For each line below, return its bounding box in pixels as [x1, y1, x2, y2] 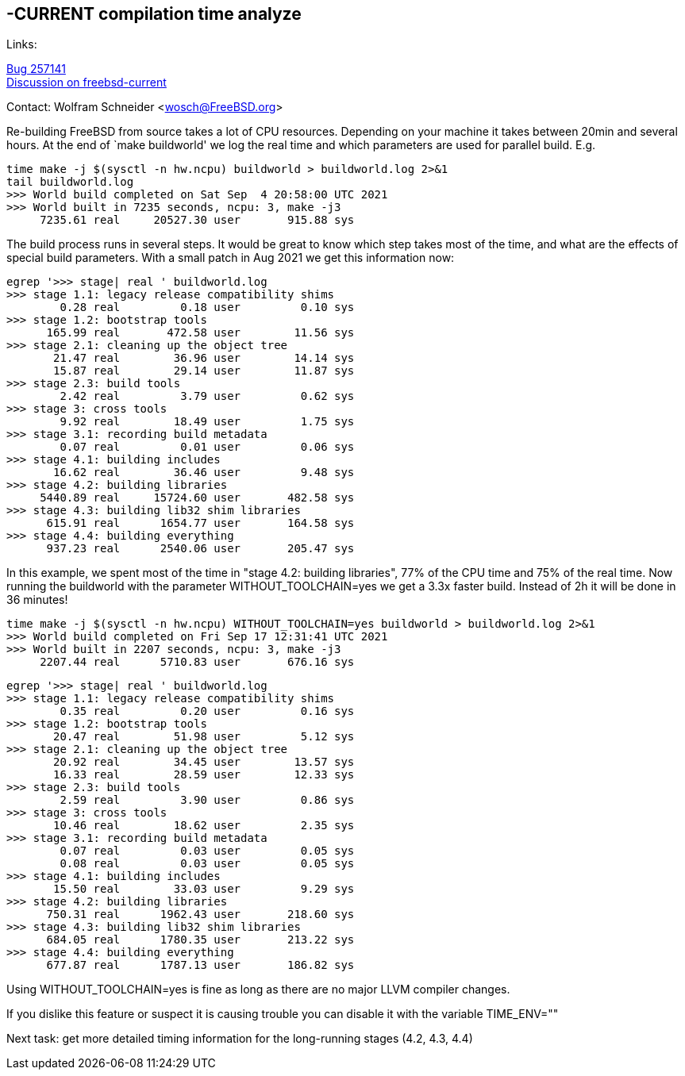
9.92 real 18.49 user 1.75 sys [60, 415, 355, 428]
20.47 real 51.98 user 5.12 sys [53, 730, 355, 744]
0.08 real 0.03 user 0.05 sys [60, 857, 355, 870]
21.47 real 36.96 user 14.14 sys [53, 352, 355, 365]
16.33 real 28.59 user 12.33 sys [53, 768, 355, 782]
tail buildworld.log [6, 175, 134, 189]
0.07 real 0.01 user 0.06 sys [60, 440, 355, 454]
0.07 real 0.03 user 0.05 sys [60, 844, 355, 858]
